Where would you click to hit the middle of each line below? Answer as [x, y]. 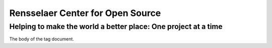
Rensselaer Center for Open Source [85, 13]
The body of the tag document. [42, 39]
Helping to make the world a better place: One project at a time [116, 26]
